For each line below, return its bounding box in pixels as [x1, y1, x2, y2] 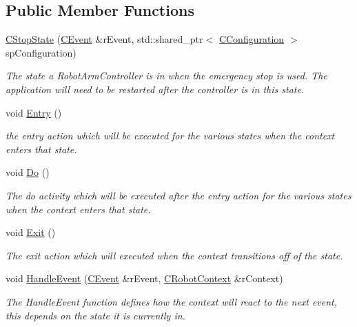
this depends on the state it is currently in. [6, 308, 185, 322]
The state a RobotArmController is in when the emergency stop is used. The [6, 68, 327, 83]
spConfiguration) [6, 45, 76, 59]
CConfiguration [218, 32, 285, 46]
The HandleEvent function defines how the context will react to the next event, [6, 294, 338, 308]
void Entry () [6, 105, 62, 119]
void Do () [6, 165, 50, 179]
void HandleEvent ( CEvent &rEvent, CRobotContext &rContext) [6, 271, 283, 286]
